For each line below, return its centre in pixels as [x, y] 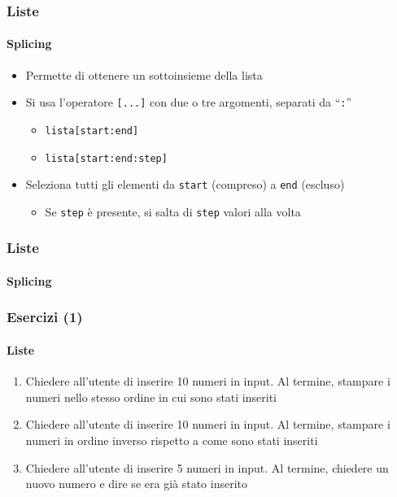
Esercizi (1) [45, 317]
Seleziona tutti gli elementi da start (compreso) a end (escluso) [185, 184]
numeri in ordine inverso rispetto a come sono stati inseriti [172, 440]
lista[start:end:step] [106, 158]
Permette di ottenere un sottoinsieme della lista [144, 74]
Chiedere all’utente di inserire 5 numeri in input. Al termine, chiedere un [207, 467]
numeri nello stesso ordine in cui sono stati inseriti [151, 397]
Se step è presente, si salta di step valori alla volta [173, 211]
